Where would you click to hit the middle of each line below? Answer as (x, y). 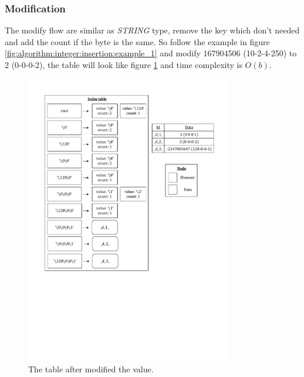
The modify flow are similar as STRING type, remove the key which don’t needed (152, 30)
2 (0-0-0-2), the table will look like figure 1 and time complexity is (124, 64)
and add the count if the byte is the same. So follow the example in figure (137, 41)
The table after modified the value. (91, 368)
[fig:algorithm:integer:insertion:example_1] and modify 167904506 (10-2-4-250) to (151, 53)
